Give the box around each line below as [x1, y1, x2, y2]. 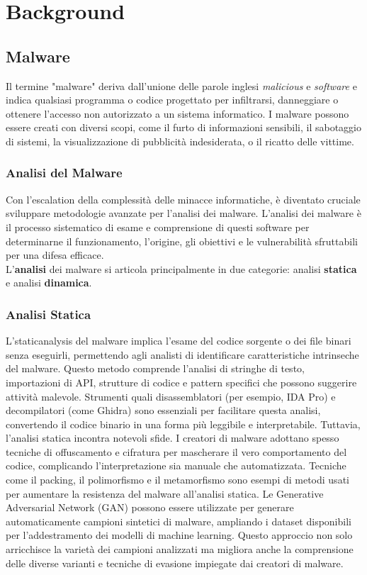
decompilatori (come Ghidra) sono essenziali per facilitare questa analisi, [6, 403, 321, 418]
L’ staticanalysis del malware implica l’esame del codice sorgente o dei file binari [6, 333, 351, 348]
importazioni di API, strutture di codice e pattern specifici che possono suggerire [6, 374, 357, 389]
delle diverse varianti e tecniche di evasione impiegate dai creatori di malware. [6, 555, 344, 570]
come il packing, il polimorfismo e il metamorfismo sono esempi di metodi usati [6, 472, 349, 487]
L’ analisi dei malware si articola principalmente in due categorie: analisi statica [6, 261, 357, 276]
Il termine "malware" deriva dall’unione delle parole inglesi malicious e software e [6, 78, 357, 93]
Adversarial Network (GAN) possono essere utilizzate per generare [6, 500, 294, 515]
